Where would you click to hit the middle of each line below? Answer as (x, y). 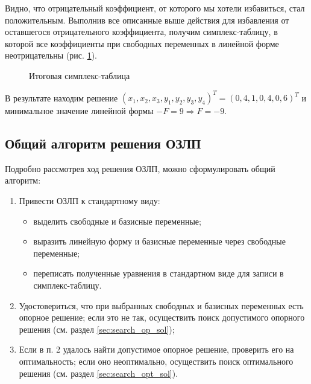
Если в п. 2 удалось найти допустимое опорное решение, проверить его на (156, 349)
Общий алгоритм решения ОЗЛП (103, 143)
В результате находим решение (61, 98)
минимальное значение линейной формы (79, 111)
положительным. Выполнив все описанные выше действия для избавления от (147, 20)
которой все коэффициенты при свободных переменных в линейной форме (142, 43)
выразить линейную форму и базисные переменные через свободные (159, 241)
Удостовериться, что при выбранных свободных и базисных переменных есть (161, 305)
